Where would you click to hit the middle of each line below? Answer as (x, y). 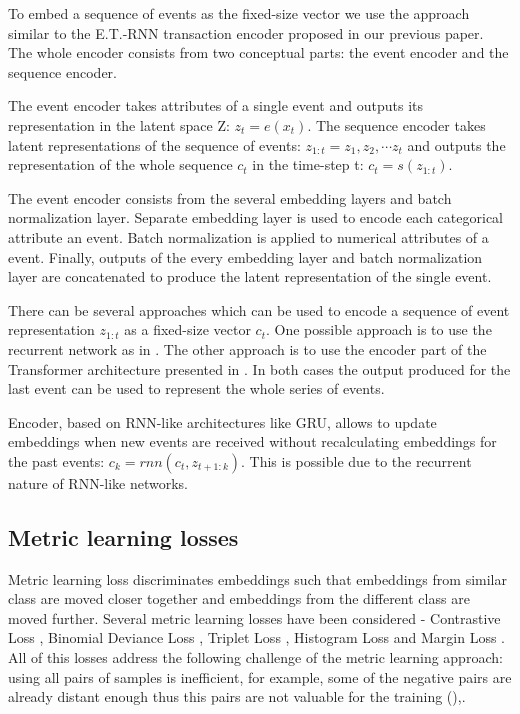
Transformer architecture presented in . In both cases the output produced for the (259, 368)
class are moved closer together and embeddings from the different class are (239, 598)
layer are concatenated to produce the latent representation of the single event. (250, 276)
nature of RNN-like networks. (98, 482)
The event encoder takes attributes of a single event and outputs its (215, 105)
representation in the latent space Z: (119, 124)
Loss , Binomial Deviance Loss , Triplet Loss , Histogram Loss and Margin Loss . (256, 637)
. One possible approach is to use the (378, 329)
